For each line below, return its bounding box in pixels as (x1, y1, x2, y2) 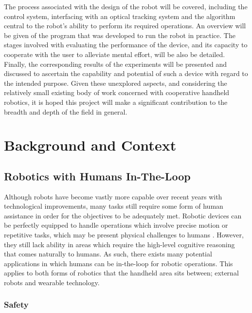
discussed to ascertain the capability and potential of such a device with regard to (4, 68, 248, 78)
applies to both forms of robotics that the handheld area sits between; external (4, 268, 239, 278)
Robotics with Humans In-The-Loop (4, 168, 191, 183)
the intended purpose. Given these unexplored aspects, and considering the (4, 78, 227, 88)
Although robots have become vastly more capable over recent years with (4, 191, 222, 201)
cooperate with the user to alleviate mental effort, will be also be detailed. (4, 49, 225, 59)
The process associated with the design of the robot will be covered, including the (4, 1, 248, 11)
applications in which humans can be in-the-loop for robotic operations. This (4, 258, 233, 268)
